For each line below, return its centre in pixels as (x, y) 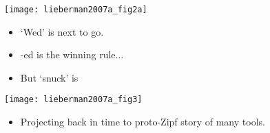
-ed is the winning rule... (72, 55)
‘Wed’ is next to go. (62, 31)
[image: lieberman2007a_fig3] (73, 100)
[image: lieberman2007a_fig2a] (76, 10)
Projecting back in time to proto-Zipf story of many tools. (143, 122)
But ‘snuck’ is (49, 77)
